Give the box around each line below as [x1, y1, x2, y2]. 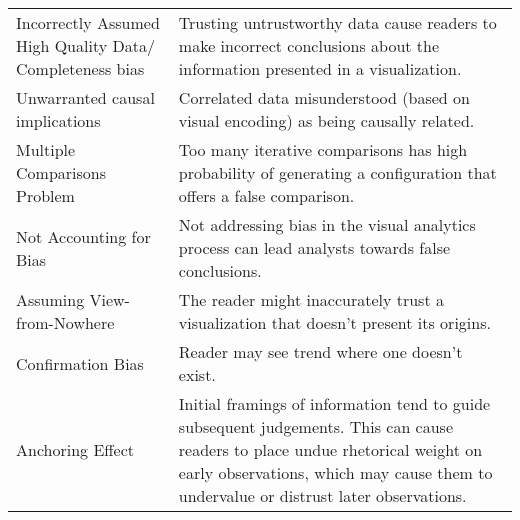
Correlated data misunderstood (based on [178, 86, 470, 109]
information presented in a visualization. [178, 57, 462, 80]
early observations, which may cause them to [178, 461, 493, 484]
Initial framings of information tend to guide [178, 392, 491, 415]
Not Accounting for [16, 224, 151, 248]
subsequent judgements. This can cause [178, 415, 454, 438]
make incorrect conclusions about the [178, 34, 440, 57]
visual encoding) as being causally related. [178, 109, 475, 132]
